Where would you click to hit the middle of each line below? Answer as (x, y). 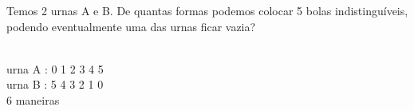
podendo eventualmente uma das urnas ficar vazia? (131, 26)
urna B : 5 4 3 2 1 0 (55, 84)
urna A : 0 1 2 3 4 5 (55, 68)
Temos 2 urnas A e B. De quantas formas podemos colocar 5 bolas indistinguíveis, (207, 10)
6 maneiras (33, 99)
